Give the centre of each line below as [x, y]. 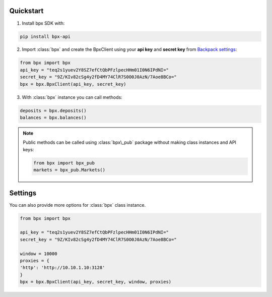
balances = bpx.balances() [53, 118]
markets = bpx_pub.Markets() [70, 170]
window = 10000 [39, 254]
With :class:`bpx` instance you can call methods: [72, 97]
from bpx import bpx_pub [64, 163]
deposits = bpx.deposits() [53, 110]
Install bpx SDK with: [43, 23]
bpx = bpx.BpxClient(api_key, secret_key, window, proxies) [96, 282]
